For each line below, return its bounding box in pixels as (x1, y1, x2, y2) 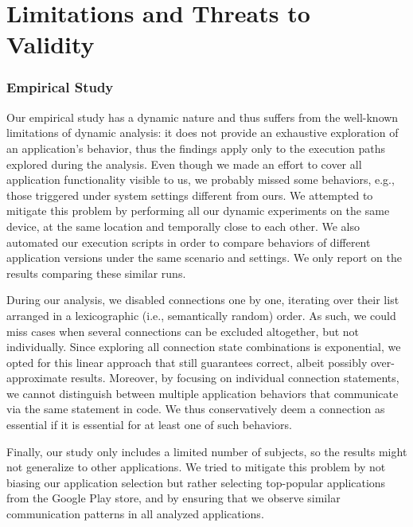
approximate (6, 369, 68, 386)
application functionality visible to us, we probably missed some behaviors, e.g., (6, 171, 395, 188)
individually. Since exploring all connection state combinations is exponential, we (6, 338, 401, 355)
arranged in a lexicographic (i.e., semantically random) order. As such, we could (6, 306, 396, 323)
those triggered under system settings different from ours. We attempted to (6, 186, 373, 203)
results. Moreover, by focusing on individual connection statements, (70, 369, 399, 386)
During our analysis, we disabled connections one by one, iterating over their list (6, 291, 399, 308)
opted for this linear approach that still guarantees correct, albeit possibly (6, 353, 368, 370)
